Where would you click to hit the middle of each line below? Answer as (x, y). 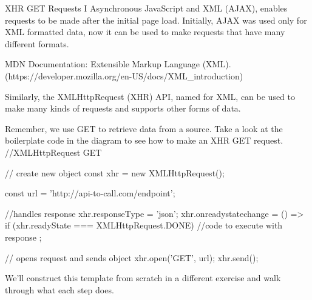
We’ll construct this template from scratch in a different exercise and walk (143, 278)
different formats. (37, 43)
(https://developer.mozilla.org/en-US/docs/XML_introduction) (124, 75)
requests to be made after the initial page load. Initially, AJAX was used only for (156, 20)
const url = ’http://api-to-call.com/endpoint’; (90, 193)
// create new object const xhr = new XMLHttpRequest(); (115, 172)
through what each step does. (59, 289)
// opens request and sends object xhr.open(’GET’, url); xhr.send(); (132, 257)
